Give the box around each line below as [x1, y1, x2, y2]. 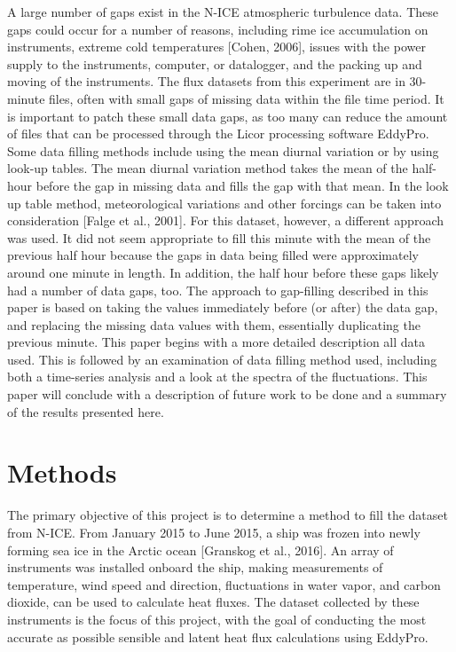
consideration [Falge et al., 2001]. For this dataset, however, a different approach [7, 211, 444, 230]
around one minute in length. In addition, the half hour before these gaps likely [7, 263, 439, 281]
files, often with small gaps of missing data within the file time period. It [49, 89, 444, 107]
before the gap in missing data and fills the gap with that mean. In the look [35, 176, 449, 194]
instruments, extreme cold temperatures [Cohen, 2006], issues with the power [7, 37, 426, 56]
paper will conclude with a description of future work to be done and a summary [7, 385, 447, 404]
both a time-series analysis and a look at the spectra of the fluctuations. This [7, 367, 428, 386]
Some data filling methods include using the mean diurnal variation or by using [7, 141, 439, 160]
